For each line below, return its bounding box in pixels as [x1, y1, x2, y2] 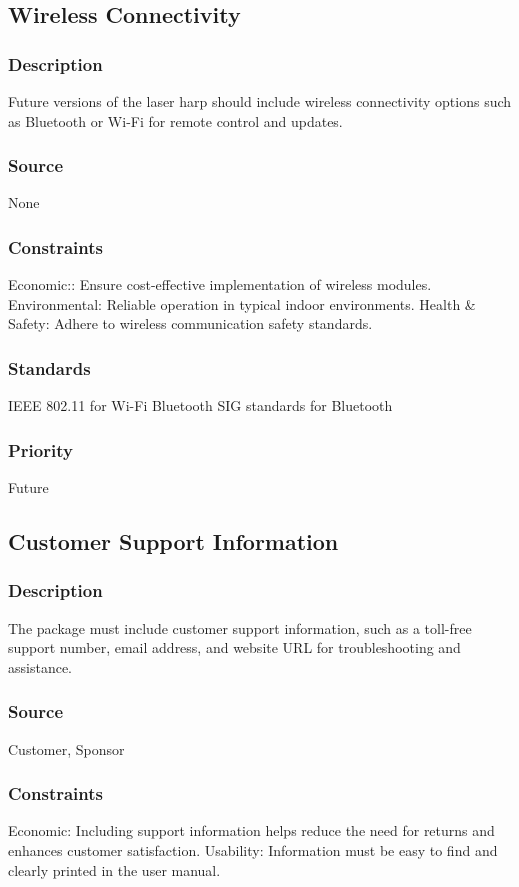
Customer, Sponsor [8, 738, 125, 759]
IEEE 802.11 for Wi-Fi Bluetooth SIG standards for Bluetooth [8, 395, 393, 416]
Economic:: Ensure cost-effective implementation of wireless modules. [8, 274, 432, 295]
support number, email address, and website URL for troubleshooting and [8, 637, 461, 658]
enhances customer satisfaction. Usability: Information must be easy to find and [8, 840, 498, 861]
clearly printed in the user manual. [8, 859, 221, 880]
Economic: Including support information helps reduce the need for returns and [8, 820, 495, 841]
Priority [8, 437, 73, 462]
